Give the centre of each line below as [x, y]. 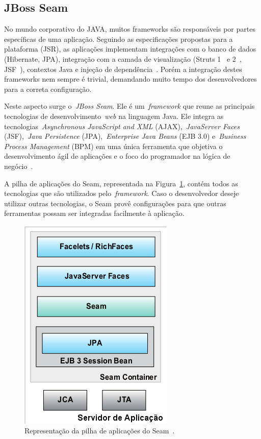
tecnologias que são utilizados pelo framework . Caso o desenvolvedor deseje [122, 193]
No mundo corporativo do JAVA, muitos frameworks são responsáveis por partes [130, 29]
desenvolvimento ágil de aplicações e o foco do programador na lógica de [117, 156]
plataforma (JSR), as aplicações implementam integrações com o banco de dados [130, 49]
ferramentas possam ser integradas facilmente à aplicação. [94, 213]
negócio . [19, 166]
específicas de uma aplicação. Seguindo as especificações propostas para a [119, 39]
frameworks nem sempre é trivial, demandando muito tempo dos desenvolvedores [130, 79]
